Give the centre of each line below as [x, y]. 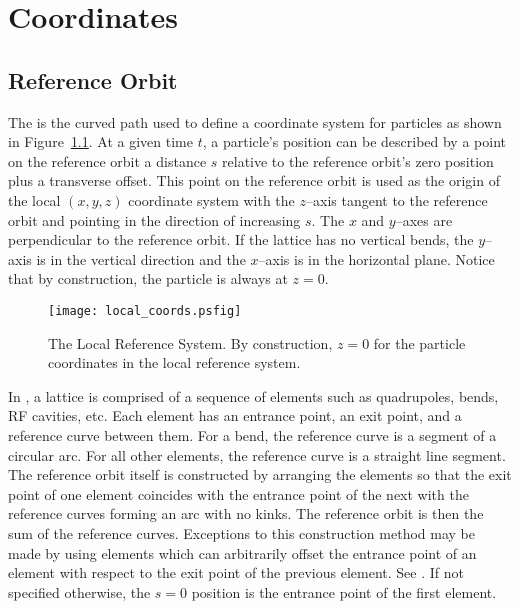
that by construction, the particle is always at [148, 278]
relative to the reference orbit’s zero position [358, 160]
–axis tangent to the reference [396, 199]
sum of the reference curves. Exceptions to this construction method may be [241, 532]
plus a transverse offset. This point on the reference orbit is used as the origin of [254, 180]
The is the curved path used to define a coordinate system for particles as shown [255, 121]
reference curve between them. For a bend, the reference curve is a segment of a [252, 434]
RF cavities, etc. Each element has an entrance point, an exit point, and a [235, 415]
